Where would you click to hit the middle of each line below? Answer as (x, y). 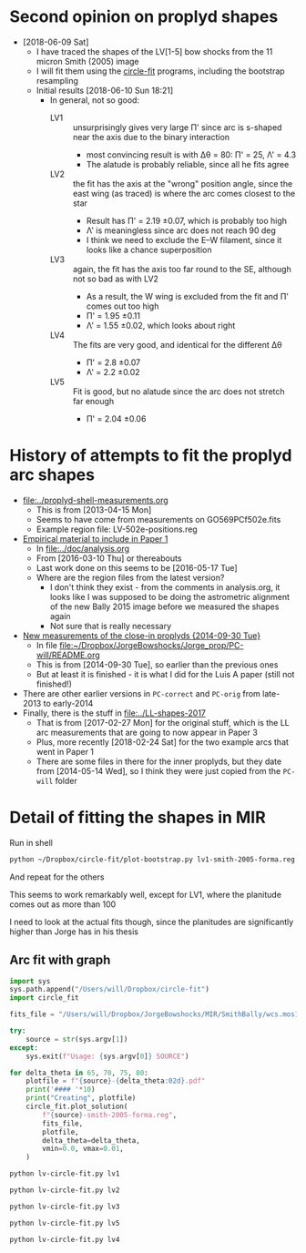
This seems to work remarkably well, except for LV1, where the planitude (146, 894)
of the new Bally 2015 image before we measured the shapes (164, 606)
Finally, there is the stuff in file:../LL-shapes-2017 (114, 713)
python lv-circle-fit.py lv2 (65, 1190)
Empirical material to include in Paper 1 (95, 538)
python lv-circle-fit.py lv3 (65, 1207)
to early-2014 (68, 703)
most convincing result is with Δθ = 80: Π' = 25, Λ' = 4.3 (191, 154)
